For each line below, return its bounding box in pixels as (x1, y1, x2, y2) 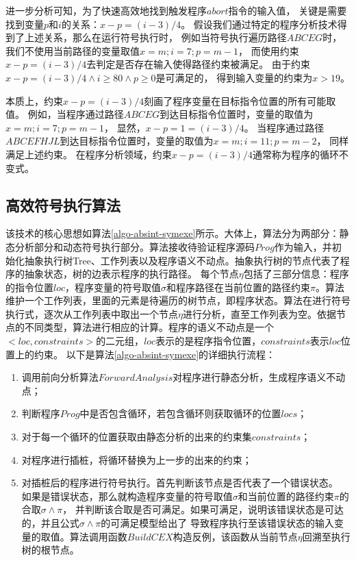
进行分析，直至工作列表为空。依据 (182, 306, 336, 321)
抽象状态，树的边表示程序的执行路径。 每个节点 (24, 266, 239, 281)
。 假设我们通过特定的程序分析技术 (181, 16, 338, 31)
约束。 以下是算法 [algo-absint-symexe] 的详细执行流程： (34, 347, 276, 361)
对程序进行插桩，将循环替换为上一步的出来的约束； (21, 452, 252, 466)
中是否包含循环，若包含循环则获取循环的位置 (79, 406, 281, 421)
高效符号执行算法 (5, 194, 120, 215)
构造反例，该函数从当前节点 (173, 529, 298, 543)
